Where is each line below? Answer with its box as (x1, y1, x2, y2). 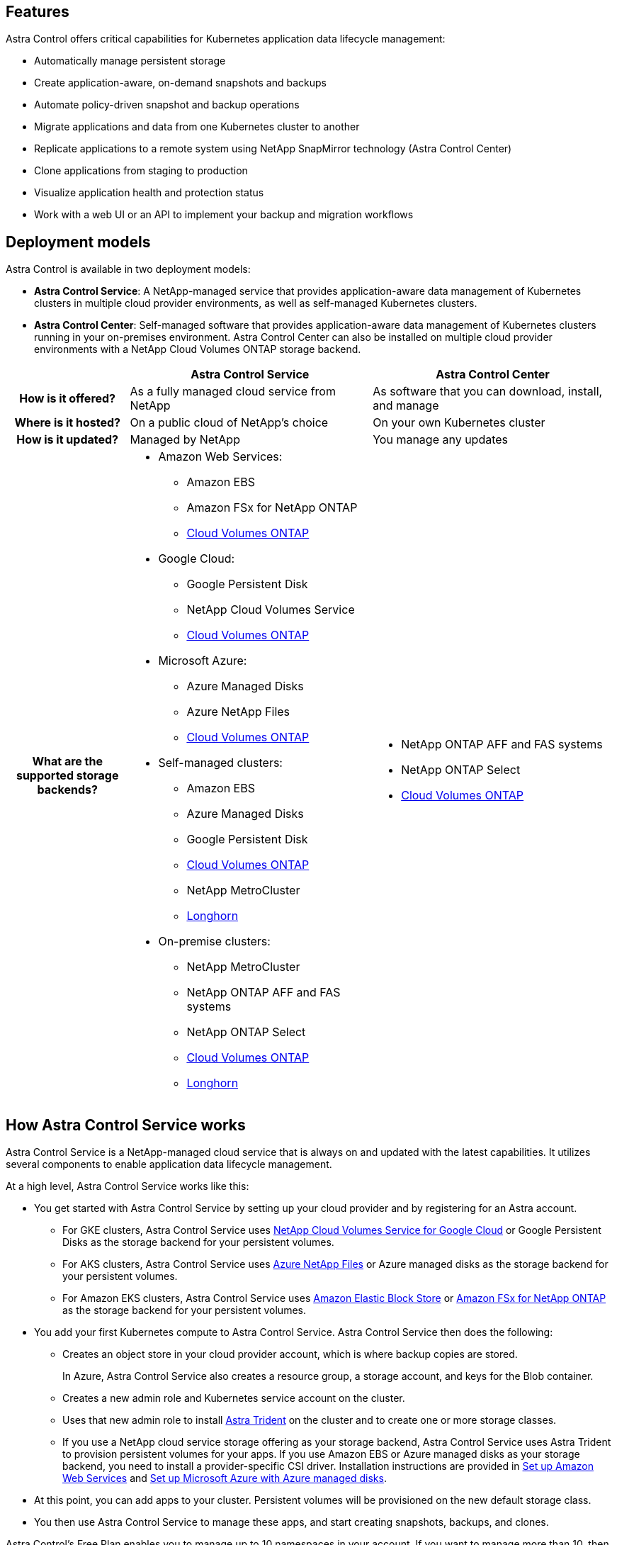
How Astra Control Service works (6, 1116, 246, 1134)
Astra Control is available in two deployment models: (6, 263, 251, 276)
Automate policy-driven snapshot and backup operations (34, 99, 300, 111)
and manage (373, 398, 439, 413)
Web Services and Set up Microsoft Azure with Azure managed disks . (62, 1472, 387, 1485)
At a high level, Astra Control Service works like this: (6, 1180, 249, 1193)
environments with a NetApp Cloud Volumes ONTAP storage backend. (34, 343, 361, 356)
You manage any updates (373, 432, 509, 447)
